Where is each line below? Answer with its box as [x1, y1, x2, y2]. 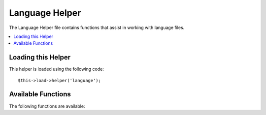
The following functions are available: [9, 103, 85, 109]
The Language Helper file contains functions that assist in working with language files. [9, 25, 185, 30]
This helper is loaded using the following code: [9, 66, 104, 72]
